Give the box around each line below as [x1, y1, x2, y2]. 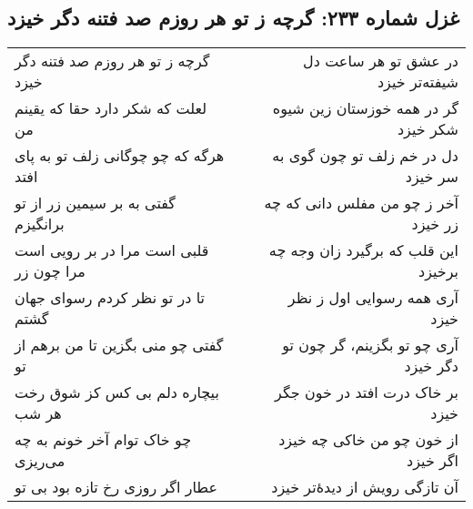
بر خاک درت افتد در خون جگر [275, 382, 458, 403]
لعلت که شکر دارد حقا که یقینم [15, 97, 207, 119]
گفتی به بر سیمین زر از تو [15, 192, 176, 214]
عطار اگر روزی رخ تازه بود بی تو [15, 476, 218, 498]
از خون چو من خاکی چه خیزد [278, 429, 458, 451]
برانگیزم [15, 213, 65, 235]
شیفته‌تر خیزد [377, 71, 458, 93]
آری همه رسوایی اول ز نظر [287, 287, 458, 309]
